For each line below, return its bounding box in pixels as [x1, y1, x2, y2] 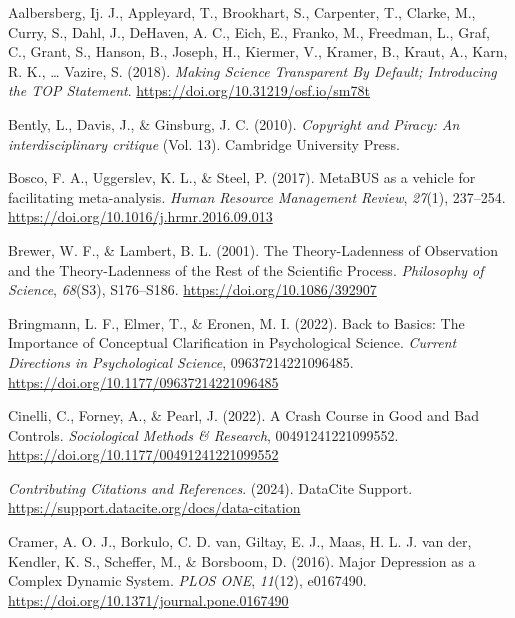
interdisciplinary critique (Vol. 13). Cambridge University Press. [8, 133, 400, 154]
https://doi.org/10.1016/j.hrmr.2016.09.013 [8, 206, 273, 227]
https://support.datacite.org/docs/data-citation [8, 497, 301, 518]
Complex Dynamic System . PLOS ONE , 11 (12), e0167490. [8, 570, 367, 591]
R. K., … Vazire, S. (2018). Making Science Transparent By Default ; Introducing [8, 60, 497, 81]
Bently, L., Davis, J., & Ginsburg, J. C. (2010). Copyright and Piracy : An [8, 113, 460, 134]
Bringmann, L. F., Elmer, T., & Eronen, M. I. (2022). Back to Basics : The [8, 312, 465, 333]
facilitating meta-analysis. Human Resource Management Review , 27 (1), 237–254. [8, 186, 506, 207]
